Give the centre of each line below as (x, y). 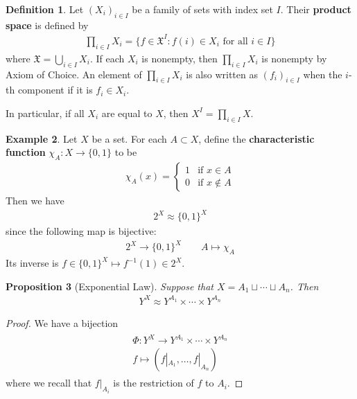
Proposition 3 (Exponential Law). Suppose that (110, 286)
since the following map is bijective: (81, 231)
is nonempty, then (180, 58)
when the (323, 74)
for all (235, 41)
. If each (107, 58)
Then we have (35, 201)
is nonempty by (294, 58)
